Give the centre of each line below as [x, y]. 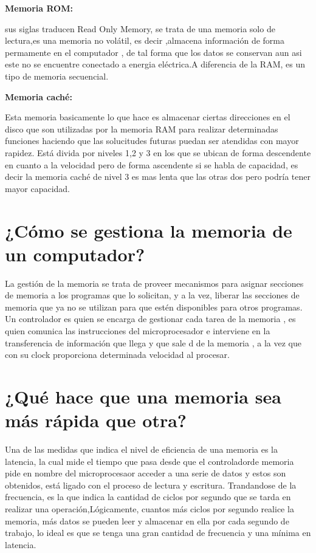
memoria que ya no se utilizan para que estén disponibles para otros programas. [154, 307]
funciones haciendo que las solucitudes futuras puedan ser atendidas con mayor [152, 141]
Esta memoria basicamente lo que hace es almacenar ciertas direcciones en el [148, 117]
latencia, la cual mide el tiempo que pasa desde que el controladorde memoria [149, 461]
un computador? [75, 254]
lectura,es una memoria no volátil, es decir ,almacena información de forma [145, 40]
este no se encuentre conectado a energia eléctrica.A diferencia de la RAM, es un [155, 64]
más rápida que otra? [96, 420]
